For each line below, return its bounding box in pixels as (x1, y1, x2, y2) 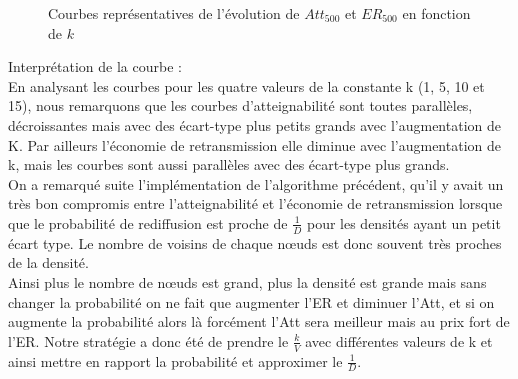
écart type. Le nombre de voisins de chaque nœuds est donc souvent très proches (8, 232, 502, 253)
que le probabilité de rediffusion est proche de (8, 212, 288, 233)
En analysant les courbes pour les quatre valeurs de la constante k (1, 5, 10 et (8, 75, 485, 96)
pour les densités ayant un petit (306, 212, 501, 233)
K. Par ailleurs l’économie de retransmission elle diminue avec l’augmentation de (8, 134, 501, 155)
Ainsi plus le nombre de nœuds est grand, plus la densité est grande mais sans (8, 271, 487, 292)
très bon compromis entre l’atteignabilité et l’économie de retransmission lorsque (8, 193, 503, 214)
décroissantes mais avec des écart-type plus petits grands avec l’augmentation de (8, 114, 501, 135)
